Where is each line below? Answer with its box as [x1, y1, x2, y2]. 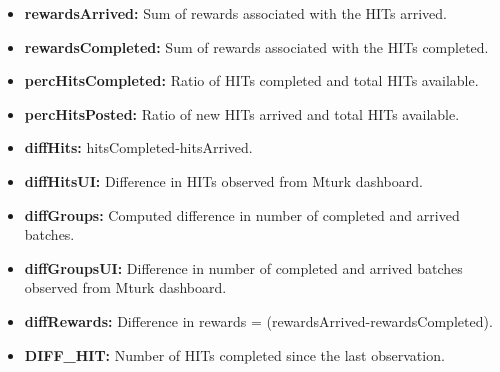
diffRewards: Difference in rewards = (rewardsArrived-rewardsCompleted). [24, 310, 493, 331]
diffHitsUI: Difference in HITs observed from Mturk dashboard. [24, 170, 423, 191]
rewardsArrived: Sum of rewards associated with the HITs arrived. [24, 3, 447, 23]
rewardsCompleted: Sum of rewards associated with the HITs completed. [24, 36, 489, 57]
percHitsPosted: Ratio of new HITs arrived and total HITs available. [24, 103, 460, 124]
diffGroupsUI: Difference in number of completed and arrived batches [24, 257, 463, 278]
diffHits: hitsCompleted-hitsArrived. [24, 137, 253, 158]
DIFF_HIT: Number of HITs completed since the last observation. [24, 344, 445, 365]
